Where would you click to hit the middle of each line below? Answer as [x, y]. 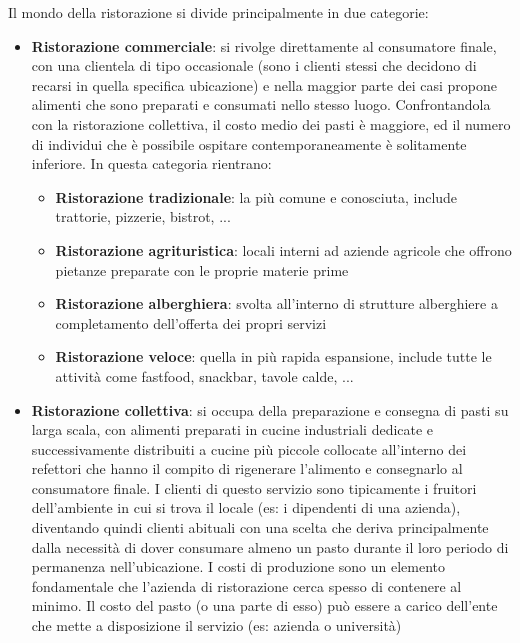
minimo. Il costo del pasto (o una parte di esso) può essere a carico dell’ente [264, 605]
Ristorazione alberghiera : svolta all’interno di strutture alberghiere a [276, 303]
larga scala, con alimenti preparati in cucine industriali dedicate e [232, 429]
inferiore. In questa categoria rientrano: [151, 163]
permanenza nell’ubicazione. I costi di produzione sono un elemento [238, 566]
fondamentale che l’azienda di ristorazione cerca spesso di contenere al [246, 585]
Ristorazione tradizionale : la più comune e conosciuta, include [256, 196]
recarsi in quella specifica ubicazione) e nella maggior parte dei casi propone [264, 84]
